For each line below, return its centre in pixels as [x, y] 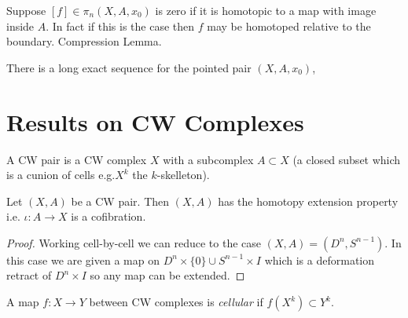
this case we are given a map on [83, 260]
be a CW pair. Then [120, 201]
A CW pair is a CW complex [77, 159]
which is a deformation [320, 260]
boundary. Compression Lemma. [84, 41]
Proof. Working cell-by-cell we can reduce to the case [134, 242]
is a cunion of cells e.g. [61, 175]
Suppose [26, 10]
